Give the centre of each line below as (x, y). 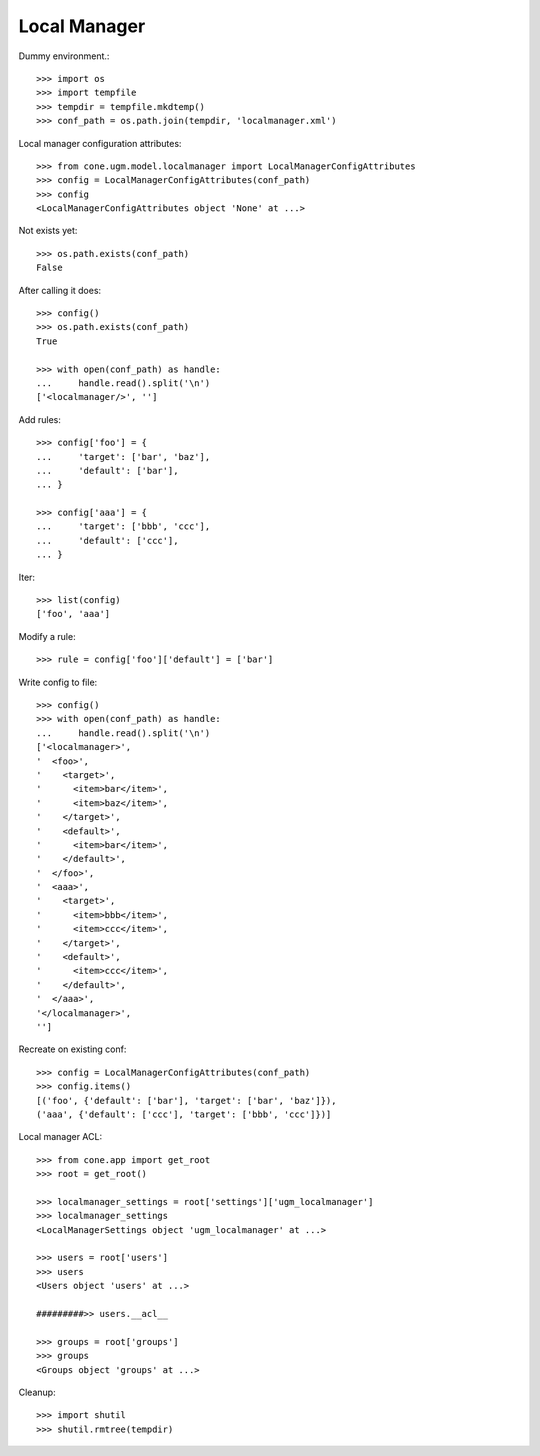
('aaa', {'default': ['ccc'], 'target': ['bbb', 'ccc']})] (184, 1114)
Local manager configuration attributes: (100, 143)
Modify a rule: (47, 636)
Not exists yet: (48, 231)
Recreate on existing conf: (72, 1049)
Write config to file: (58, 682)
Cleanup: (37, 1392)
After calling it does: (60, 290)
